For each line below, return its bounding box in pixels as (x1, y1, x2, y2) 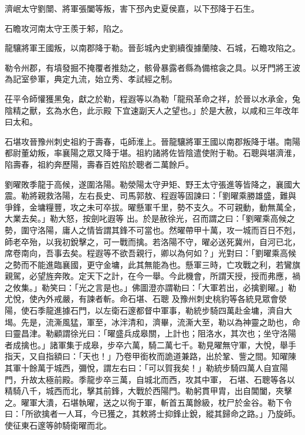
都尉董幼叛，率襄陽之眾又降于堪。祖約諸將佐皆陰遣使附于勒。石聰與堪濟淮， (5, 147, 300, 159)
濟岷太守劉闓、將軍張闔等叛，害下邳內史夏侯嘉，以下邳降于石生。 (5, 2, 259, 14)
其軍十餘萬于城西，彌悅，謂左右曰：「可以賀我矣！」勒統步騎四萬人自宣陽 (5, 362, 288, 374)
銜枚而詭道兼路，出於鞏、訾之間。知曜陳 (140, 350, 296, 362)
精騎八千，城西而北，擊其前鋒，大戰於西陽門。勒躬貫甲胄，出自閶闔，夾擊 (5, 385, 292, 397)
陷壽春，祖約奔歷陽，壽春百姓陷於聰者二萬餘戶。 (5, 158, 194, 170)
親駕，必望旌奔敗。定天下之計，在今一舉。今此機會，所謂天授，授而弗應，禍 (5, 270, 300, 282)
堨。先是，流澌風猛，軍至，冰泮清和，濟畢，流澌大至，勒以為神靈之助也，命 (5, 315, 300, 328)
